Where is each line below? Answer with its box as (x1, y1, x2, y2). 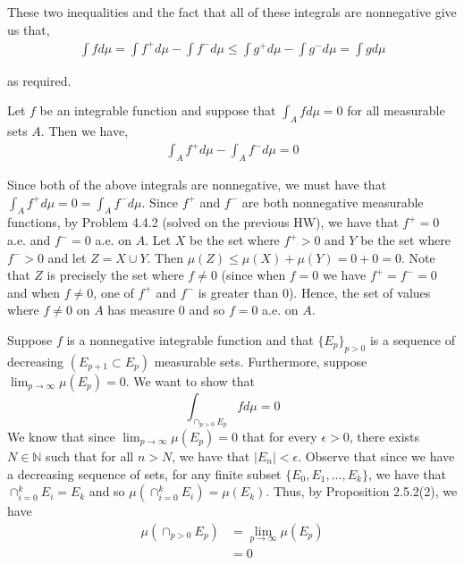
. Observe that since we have (298, 446, 455, 465)
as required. (7, 71, 72, 89)
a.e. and (7, 231, 51, 249)
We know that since (7, 426, 115, 445)
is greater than (198, 282, 279, 301)
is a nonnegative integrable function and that (66, 330, 314, 349)
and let (47, 248, 87, 266)
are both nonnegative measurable (241, 192, 424, 211)
